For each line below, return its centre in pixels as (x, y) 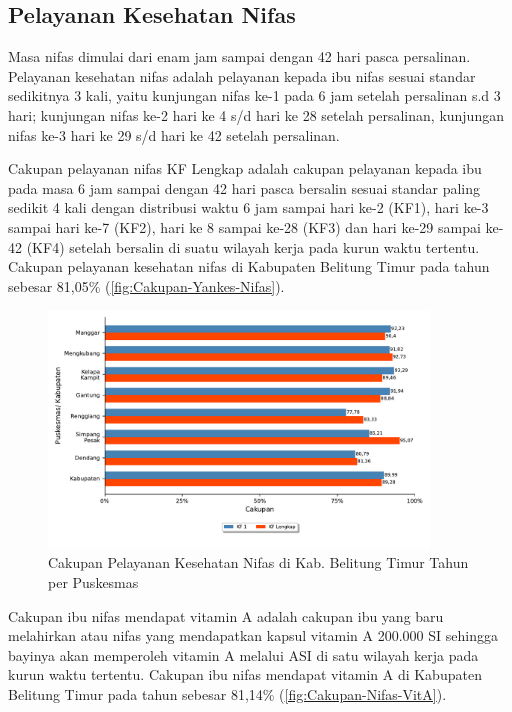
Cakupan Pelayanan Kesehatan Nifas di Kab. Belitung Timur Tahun (258, 562)
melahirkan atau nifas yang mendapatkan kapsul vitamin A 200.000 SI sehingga (253, 635)
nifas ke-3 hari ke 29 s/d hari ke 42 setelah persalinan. (174, 134)
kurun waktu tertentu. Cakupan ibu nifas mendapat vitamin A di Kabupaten (245, 674)
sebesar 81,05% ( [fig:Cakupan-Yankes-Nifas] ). (146, 285)
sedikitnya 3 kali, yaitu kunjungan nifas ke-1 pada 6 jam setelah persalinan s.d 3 (254, 95)
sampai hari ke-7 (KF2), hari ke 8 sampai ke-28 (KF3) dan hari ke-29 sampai (244, 226)
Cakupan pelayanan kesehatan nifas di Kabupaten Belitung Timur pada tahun (249, 266)
